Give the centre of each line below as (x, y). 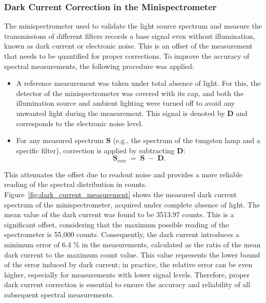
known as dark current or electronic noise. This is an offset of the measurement (128, 46)
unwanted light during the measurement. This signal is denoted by (120, 113)
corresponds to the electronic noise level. (80, 123)
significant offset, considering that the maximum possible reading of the (117, 224)
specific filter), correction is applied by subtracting (95, 150)
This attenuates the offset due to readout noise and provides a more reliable (123, 174)
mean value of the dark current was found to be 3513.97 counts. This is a (119, 214)
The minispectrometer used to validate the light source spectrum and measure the (133, 26)
